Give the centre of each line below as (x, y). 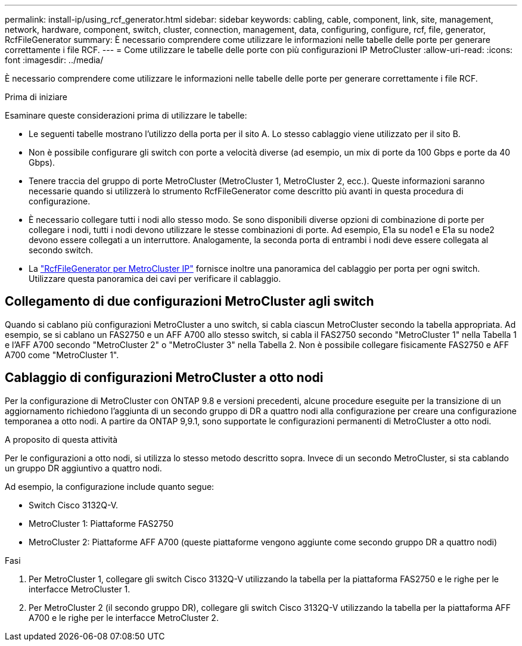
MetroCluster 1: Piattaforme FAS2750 (101, 523)
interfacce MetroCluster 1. (80, 589)
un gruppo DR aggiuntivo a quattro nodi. (83, 468)
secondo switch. (61, 250)
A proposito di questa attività (61, 439)
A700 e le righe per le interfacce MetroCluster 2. (124, 617)
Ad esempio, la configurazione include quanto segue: (110, 486)
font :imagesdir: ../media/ (54, 60)
